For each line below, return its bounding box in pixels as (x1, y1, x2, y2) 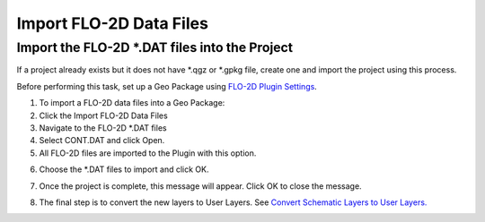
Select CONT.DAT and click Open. (39, 135, 165, 146)
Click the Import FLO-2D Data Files (39, 110, 168, 121)
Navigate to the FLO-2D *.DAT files (39, 122, 167, 133)
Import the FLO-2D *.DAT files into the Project (16, 39, 294, 55)
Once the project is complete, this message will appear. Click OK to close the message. (39, 180, 363, 192)
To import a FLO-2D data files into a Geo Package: (39, 98, 225, 108)
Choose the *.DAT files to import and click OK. (39, 164, 209, 175)
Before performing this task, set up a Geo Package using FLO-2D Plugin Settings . (16, 81, 318, 91)
